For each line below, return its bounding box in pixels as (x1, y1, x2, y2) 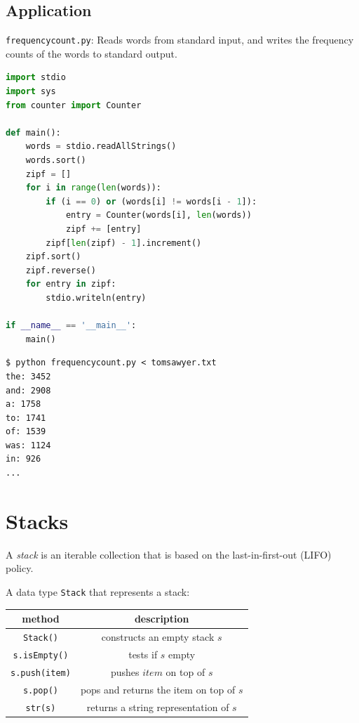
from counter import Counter (6, 100, 142, 110)
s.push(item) (11, 667, 71, 678)
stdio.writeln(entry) (46, 292, 147, 303)
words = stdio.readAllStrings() (25, 141, 177, 152)
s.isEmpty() (13, 650, 69, 660)
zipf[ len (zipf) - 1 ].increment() (46, 237, 202, 248)
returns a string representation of (86, 699, 229, 714)
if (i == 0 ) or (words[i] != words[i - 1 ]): (46, 196, 257, 207)
